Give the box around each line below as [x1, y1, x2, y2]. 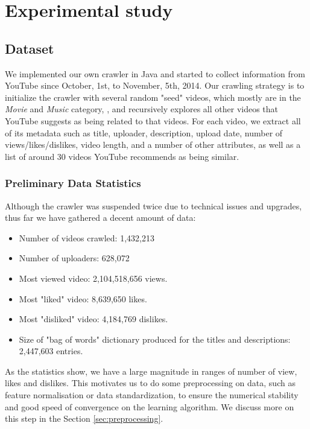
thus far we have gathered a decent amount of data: [5, 211, 196, 224]
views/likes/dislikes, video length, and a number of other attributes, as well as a [5, 138, 301, 151]
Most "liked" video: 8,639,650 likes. [19, 292, 147, 305]
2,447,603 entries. [19, 345, 83, 357]
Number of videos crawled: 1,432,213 [19, 231, 154, 244]
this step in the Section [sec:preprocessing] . [5, 412, 163, 425]
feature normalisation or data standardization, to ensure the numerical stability [5, 389, 299, 401]
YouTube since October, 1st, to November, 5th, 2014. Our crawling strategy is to [5, 79, 305, 92]
